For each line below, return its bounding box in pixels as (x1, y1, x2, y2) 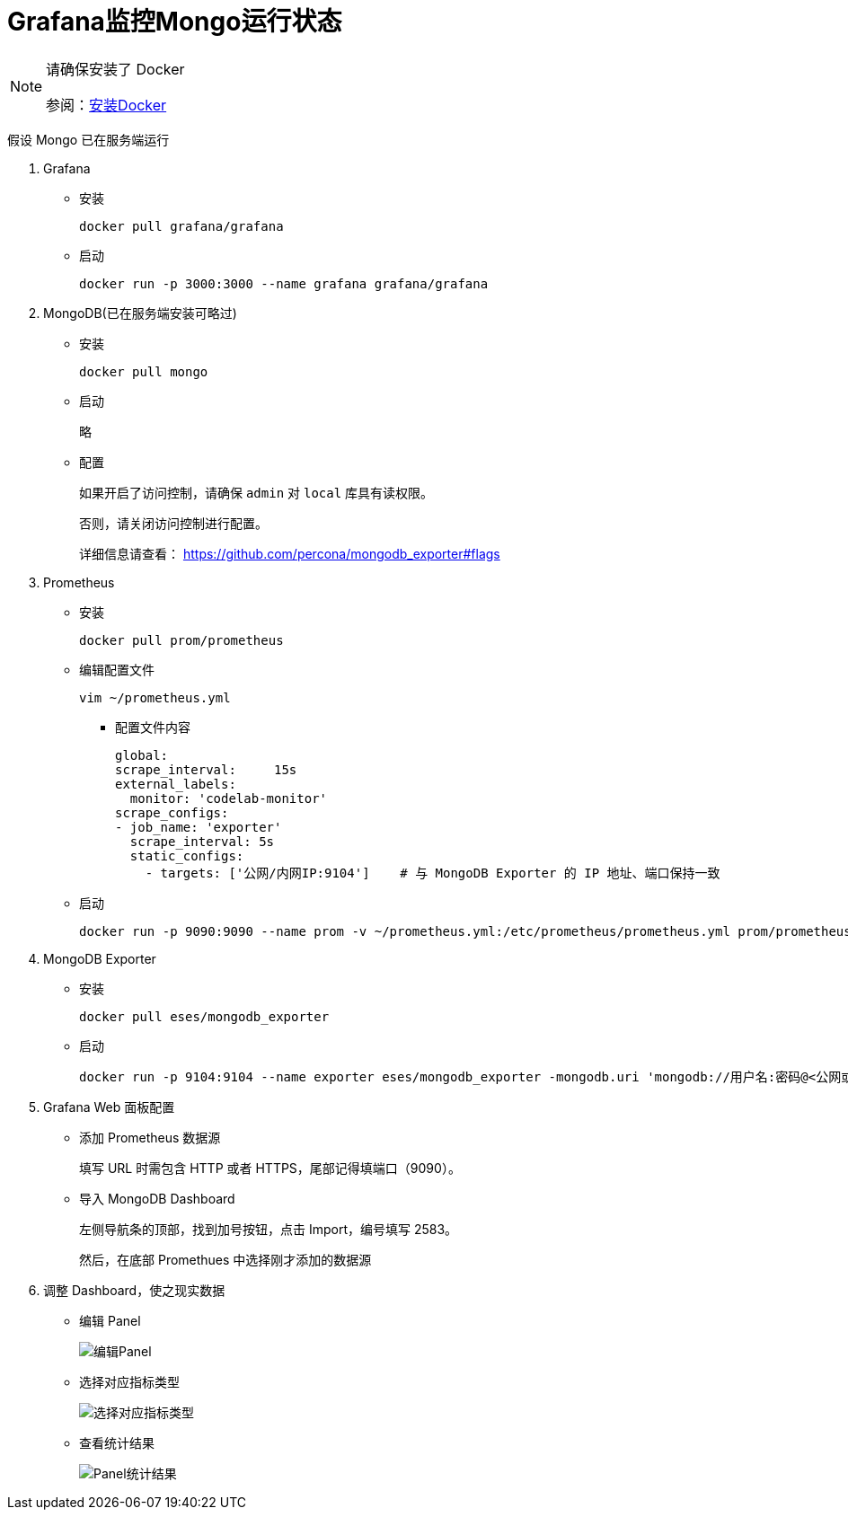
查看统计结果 (79, 1434, 155, 1451)
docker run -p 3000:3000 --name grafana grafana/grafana (79, 276, 489, 291)
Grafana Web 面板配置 (43, 1098, 175, 1115)
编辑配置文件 (79, 661, 155, 677)
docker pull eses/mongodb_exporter (79, 1009, 330, 1024)
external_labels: (115, 776, 236, 791)
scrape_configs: (115, 805, 229, 820)
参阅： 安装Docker (46, 95, 167, 114)
